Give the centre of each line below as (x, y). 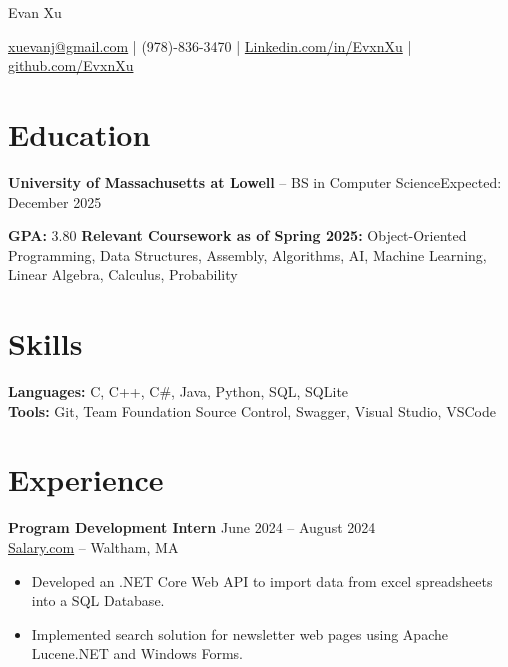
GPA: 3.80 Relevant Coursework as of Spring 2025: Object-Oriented (237, 235)
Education (79, 133)
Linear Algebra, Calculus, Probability (123, 274)
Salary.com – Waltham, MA (93, 546)
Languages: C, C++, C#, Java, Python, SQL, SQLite (178, 391)
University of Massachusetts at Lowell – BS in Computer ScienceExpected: (255, 181)
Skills (45, 343)
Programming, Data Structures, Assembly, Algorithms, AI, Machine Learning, (247, 254)
